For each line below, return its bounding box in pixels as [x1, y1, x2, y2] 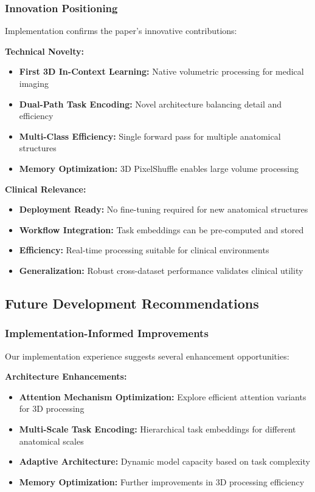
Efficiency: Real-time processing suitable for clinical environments [19, 244, 269, 256]
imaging [19, 77, 49, 89]
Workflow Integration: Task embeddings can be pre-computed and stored [19, 223, 304, 236]
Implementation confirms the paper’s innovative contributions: [5, 24, 237, 37]
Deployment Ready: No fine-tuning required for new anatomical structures [19, 203, 308, 216]
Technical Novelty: [5, 44, 84, 57]
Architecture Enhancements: [5, 370, 127, 383]
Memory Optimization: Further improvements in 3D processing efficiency [19, 475, 305, 488]
